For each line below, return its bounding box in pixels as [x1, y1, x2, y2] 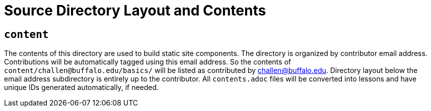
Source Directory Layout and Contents [4, 2, 266, 19]
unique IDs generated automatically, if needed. [4, 83, 159, 92]
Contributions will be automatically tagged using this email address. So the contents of [4, 57, 291, 66]
